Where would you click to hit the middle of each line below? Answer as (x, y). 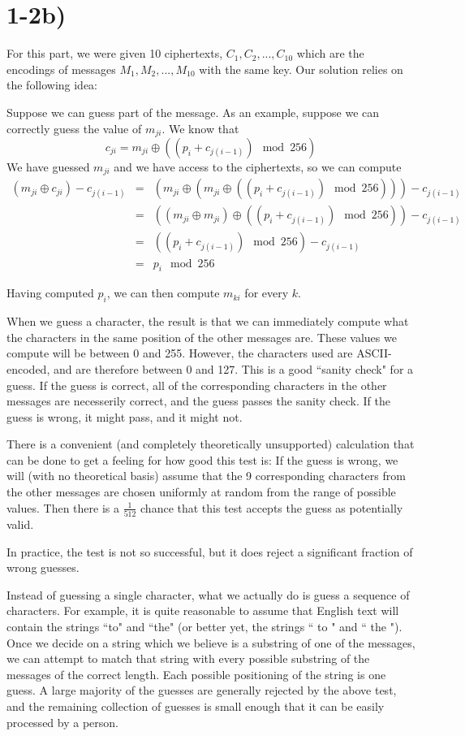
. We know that (200, 128)
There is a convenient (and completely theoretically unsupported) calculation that (211, 444)
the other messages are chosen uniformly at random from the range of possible (201, 492)
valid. (20, 524)
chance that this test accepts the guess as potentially (272, 507)
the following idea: (52, 85)
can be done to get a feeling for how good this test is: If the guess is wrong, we (202, 459)
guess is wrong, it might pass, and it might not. (125, 416)
